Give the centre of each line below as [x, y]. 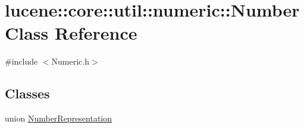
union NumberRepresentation [59, 118]
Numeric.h [70, 61]
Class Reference [71, 33]
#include [21, 61]
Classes [27, 93]
